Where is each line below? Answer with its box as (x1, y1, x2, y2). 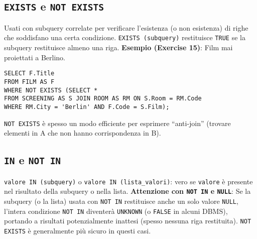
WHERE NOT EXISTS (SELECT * (4, 86, 98, 94)
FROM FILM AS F (4, 78, 55, 85)
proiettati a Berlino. (4, 52, 66, 62)
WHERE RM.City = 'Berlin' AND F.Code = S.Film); (4, 103, 170, 110)
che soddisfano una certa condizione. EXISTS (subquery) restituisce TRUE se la (4, 32, 245, 43)
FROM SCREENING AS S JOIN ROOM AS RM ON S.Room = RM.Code (4, 95, 202, 102)
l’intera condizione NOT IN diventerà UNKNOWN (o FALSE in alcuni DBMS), (4, 205, 228, 216)
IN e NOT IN (4, 152, 61, 168)
